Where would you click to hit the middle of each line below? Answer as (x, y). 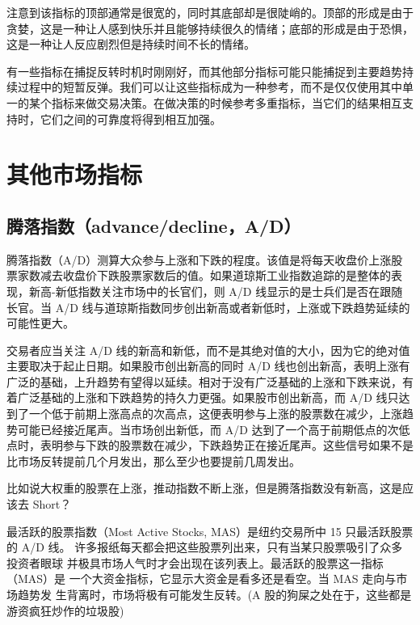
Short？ (52, 504)
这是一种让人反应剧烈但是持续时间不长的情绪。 (131, 44)
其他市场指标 (75, 174)
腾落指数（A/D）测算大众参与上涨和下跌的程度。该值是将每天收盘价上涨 (199, 259)
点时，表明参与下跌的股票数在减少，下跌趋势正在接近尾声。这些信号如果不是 (210, 445)
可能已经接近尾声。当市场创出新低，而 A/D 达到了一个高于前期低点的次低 (214, 429)
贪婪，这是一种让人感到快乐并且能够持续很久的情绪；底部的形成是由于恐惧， (210, 28)
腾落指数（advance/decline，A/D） (154, 225)
